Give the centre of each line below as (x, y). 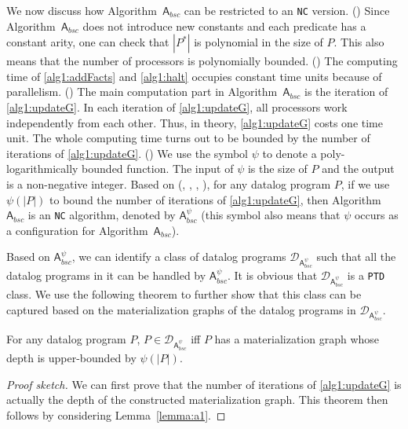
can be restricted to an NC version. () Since (287, 10)
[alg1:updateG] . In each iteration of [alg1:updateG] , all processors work (177, 107)
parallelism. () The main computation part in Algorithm (142, 92)
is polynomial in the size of (259, 42)
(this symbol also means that (271, 215)
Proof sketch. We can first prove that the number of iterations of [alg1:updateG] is (204, 384)
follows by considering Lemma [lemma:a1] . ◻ (116, 414)
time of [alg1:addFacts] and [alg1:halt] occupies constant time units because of (194, 76)
